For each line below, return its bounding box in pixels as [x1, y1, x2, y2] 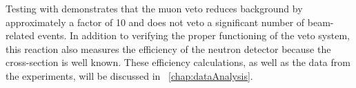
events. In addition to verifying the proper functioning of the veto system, [37, 28, 350, 43]
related [6, 28, 35, 43]
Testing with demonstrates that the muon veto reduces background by [6, 1, 303, 15]
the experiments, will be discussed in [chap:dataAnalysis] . [6, 68, 253, 82]
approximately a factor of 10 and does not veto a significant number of [6, 14, 305, 29]
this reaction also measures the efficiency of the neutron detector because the [6, 41, 331, 56]
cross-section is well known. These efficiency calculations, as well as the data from [6, 55, 350, 69]
